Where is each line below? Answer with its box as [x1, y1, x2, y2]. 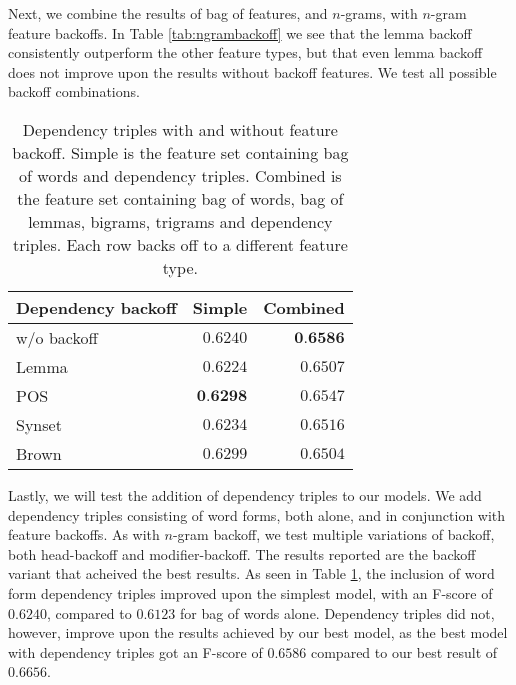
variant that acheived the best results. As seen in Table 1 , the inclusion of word [8, 563, 495, 584]
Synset [16, 412, 62, 436]
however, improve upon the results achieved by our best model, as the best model [8, 622, 508, 643]
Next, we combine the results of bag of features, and [8, 3, 328, 23]
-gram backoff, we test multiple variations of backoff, [172, 524, 495, 545]
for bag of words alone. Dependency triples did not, [179, 602, 495, 623]
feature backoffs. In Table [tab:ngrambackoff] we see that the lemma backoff [8, 22, 472, 43]
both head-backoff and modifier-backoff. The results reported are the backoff [8, 543, 476, 564]
